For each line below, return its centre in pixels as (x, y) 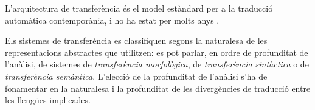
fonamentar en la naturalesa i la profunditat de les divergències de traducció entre (158, 88)
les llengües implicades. (48, 100)
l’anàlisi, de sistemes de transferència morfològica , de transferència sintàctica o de (157, 64)
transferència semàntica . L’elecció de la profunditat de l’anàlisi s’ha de (136, 76)
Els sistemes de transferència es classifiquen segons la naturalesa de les (136, 40)
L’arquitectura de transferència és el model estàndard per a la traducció (139, 8)
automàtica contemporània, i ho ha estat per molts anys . (112, 20)
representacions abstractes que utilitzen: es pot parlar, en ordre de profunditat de (157, 52)
